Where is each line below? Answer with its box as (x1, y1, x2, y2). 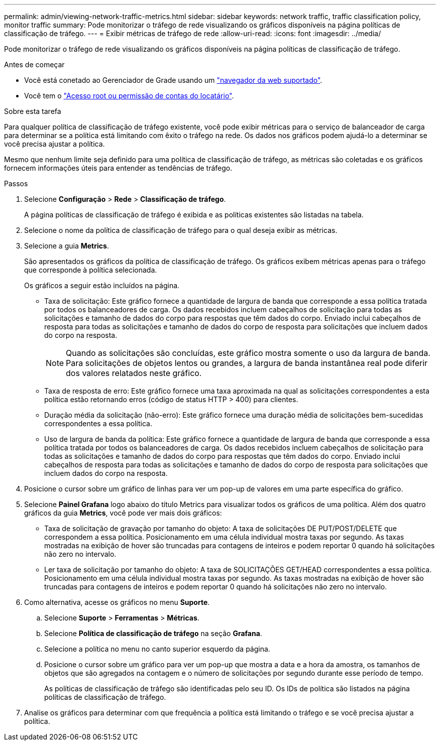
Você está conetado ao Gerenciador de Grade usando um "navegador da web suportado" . (24, 76, 322, 84)
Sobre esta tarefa (4, 107, 61, 115)
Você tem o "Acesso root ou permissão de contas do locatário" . (24, 91, 234, 100)
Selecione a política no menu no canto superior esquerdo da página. (44, 645, 270, 653)
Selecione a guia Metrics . (24, 241, 109, 250)
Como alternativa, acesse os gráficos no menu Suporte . (24, 598, 210, 606)
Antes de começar (4, 60, 65, 69)
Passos (4, 179, 28, 188)
